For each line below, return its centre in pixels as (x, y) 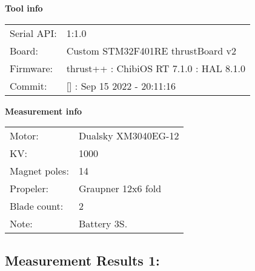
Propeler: (29, 189)
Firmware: (31, 68)
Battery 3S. (103, 224)
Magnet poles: (39, 171)
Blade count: (37, 206)
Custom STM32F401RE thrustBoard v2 (151, 50)
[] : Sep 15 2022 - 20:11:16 (121, 85)
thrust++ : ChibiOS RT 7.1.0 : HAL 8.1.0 (156, 68)
